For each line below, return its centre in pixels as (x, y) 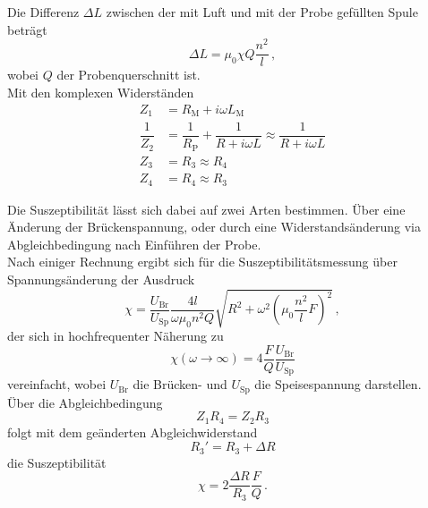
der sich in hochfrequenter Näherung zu (116, 336)
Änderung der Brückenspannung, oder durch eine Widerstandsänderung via (214, 227)
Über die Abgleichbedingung (85, 402)
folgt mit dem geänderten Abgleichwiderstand (133, 432)
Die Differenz (43, 12)
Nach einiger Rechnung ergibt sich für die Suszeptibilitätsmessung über (202, 262)
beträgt (27, 29)
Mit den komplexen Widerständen (101, 92)
